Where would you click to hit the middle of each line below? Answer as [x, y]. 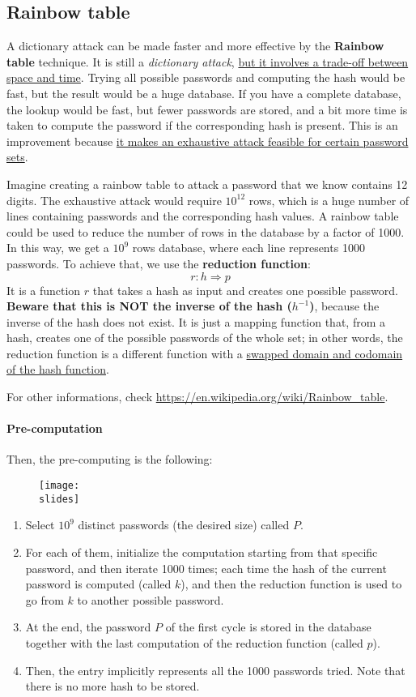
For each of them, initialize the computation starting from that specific [202, 552]
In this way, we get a [58, 248]
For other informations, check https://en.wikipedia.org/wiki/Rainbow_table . [197, 397]
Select [40, 525]
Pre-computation [55, 428]
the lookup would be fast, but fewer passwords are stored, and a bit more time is [207, 109]
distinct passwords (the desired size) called [184, 525]
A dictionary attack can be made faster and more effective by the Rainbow [195, 46]
